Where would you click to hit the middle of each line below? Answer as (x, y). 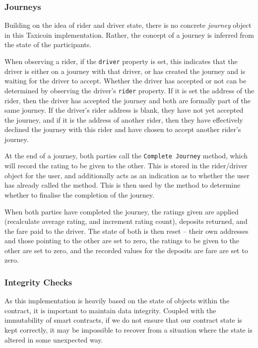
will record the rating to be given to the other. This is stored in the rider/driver (126, 166)
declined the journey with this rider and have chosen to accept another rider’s (123, 129)
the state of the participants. (48, 44)
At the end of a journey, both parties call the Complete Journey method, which (126, 156)
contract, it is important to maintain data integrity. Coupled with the (110, 310)
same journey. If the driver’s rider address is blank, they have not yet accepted (124, 110)
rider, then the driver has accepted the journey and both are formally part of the (128, 100)
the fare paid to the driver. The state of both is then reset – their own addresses (127, 231)
